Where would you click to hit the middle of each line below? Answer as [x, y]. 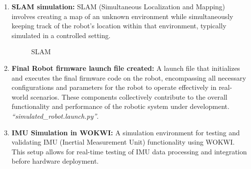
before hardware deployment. [55, 161]
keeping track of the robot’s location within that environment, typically [119, 26]
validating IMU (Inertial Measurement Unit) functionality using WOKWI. [123, 142]
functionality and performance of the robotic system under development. [120, 106]
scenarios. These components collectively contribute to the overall [129, 96]
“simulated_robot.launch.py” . [55, 116]
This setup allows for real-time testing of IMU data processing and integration [129, 151]
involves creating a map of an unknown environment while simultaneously [122, 16]
